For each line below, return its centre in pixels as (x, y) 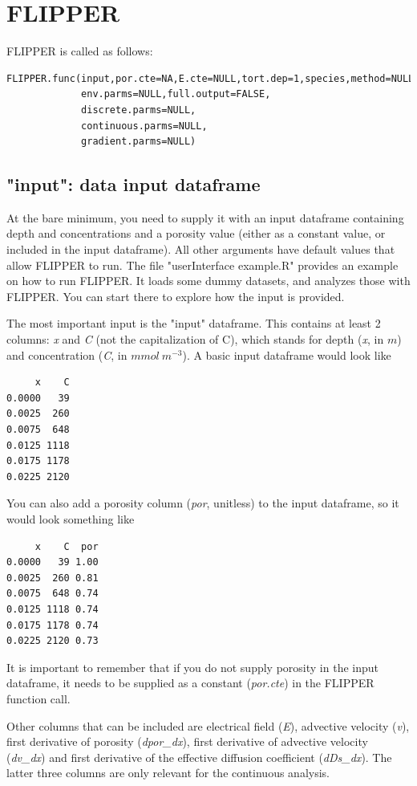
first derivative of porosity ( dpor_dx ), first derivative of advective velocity (187, 741)
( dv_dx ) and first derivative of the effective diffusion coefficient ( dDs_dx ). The (199, 757)
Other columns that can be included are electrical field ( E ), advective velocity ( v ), (208, 725)
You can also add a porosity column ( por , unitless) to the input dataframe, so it (203, 503)
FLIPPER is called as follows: (80, 51)
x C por (67, 546)
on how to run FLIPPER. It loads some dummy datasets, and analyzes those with (208, 281)
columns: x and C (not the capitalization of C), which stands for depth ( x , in (195, 339)
